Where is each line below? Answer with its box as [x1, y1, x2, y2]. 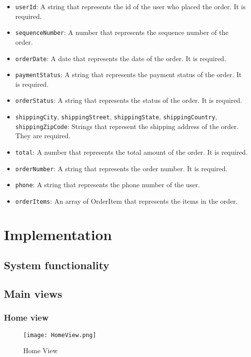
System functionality [4, 258, 110, 273]
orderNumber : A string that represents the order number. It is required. [15, 163, 228, 173]
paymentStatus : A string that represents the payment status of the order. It [15, 69, 242, 80]
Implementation [4, 224, 112, 244]
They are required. [15, 130, 71, 141]
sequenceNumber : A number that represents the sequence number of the [15, 27, 229, 37]
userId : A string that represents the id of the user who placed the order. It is [15, 1, 246, 11]
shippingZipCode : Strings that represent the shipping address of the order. [15, 121, 239, 131]
